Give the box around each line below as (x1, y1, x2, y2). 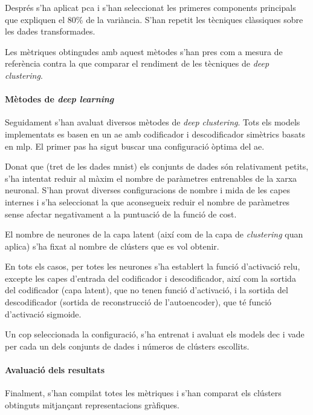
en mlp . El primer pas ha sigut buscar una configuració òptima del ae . (5, 139, 265, 152)
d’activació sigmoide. (5, 307, 82, 320)
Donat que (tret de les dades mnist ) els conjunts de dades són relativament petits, (5, 160, 309, 173)
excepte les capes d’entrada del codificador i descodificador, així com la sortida (5, 271, 296, 284)
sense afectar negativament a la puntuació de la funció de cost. (5, 207, 237, 220)
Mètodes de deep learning (5, 93, 114, 105)
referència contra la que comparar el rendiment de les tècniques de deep (5, 57, 269, 70)
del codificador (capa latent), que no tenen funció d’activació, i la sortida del (5, 284, 288, 296)
